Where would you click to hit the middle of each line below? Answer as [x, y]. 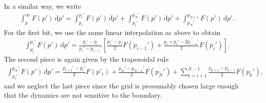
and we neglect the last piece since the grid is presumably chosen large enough [121, 85]
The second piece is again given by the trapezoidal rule [86, 59]
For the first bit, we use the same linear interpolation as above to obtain [112, 32]
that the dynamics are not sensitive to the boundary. [83, 95]
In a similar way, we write [43, 6]
